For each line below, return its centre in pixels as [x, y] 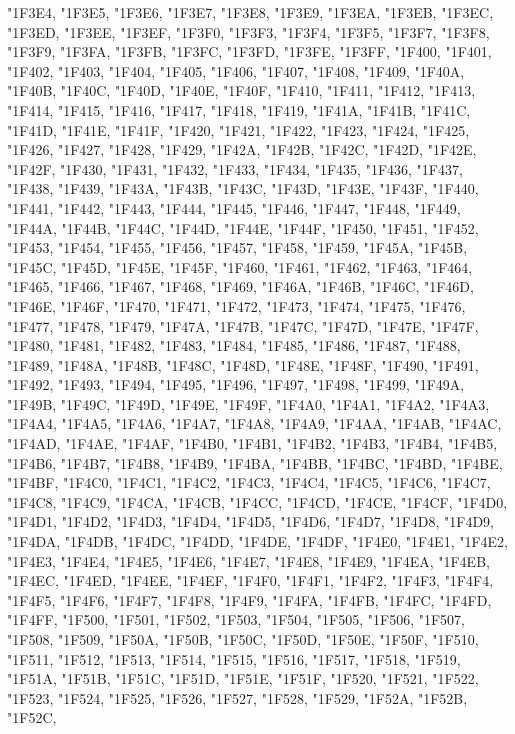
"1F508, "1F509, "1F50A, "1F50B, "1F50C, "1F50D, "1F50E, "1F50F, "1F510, [243, 639]
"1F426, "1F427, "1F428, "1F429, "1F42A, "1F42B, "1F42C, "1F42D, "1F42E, [242, 149]
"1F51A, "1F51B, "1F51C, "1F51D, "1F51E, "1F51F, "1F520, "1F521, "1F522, [243, 678]
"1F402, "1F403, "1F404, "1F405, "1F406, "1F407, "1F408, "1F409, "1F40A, [236, 70]
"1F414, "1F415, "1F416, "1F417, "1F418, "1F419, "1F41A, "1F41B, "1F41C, [239, 109]
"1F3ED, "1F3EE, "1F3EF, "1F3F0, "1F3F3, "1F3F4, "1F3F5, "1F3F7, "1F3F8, [248, 31]
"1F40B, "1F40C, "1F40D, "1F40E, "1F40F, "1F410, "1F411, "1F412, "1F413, [241, 90]
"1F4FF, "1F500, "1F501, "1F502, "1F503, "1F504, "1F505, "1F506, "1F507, [236, 619]
